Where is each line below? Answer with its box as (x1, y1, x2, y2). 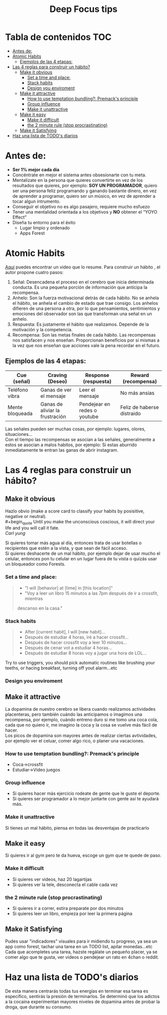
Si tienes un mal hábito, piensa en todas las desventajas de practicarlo (5, 825, 150, 831)
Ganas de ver (40, 386, 72, 393)
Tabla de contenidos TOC (5, 31, 112, 43)
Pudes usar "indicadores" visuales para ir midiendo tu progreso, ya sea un (5, 938, 158, 944)
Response (85, 372, 109, 379)
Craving (48, 372, 67, 379)
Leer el (79, 386, 95, 393)
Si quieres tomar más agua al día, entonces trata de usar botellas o (5, 540, 142, 546)
